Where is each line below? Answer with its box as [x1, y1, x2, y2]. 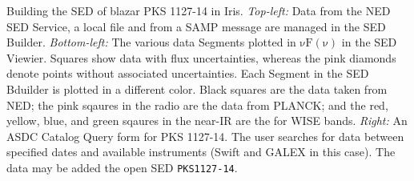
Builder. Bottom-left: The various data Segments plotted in [6, 34, 296, 50]
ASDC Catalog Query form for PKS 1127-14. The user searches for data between [6, 127, 404, 144]
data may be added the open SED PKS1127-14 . [6, 159, 238, 175]
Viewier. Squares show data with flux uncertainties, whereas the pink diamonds [6, 49, 396, 66]
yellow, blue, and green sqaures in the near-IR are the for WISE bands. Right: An [6, 112, 408, 129]
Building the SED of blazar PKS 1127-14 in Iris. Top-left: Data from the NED [6, 2, 391, 18]
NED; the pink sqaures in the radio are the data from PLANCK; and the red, [6, 96, 388, 113]
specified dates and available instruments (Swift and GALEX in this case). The [6, 143, 396, 160]
